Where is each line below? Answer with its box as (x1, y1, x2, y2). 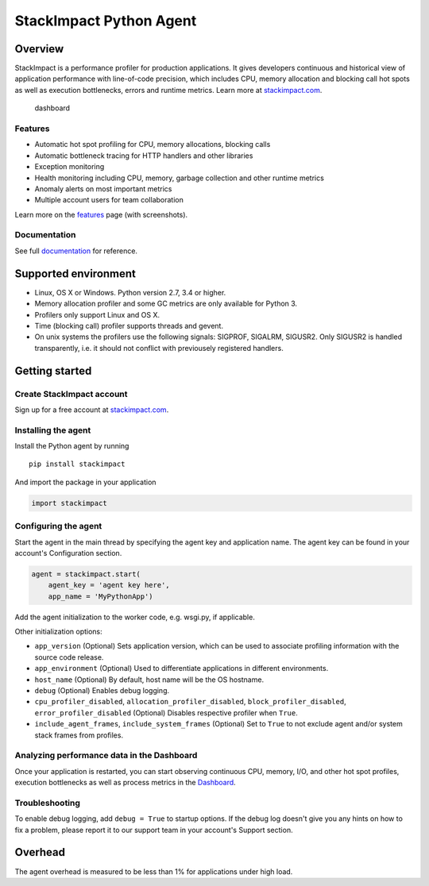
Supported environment (14, 267, 137, 280)
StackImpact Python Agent (14, 12, 197, 29)
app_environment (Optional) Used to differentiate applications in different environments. (34, 664, 329, 673)
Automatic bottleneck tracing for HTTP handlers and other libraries (34, 151, 253, 160)
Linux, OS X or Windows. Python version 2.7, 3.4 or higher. (34, 287, 226, 297)
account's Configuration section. (14, 548, 122, 557)
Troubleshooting (14, 797, 81, 808)
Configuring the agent (14, 521, 102, 532)
